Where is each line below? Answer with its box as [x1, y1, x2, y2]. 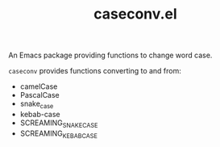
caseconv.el [93, 5, 177, 23]
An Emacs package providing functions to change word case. [8, 50, 213, 61]
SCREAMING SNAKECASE [19, 118, 98, 129]
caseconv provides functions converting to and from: [8, 66, 181, 76]
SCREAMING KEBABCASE [19, 128, 98, 140]
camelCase [19, 82, 58, 91]
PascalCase [19, 90, 60, 100]
